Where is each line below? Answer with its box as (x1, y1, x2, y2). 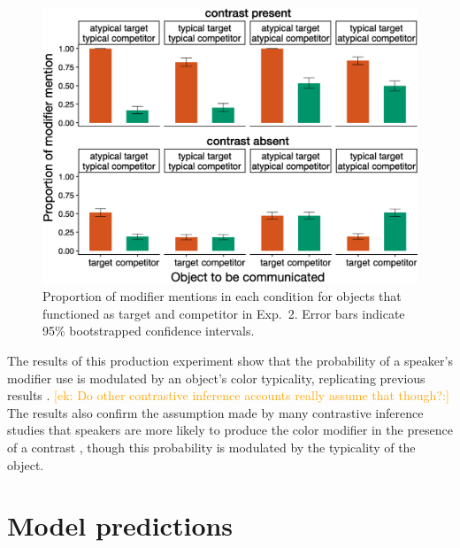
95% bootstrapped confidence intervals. (42, 321, 255, 340)
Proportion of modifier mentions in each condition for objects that (42, 287, 402, 305)
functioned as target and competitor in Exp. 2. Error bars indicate (42, 304, 405, 322)
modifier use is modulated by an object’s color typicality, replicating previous (7, 368, 425, 387)
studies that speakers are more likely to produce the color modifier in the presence (7, 421, 453, 439)
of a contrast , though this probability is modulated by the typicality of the (7, 437, 416, 456)
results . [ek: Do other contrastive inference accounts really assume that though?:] (7, 386, 449, 405)
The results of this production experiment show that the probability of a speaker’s (7, 351, 453, 369)
